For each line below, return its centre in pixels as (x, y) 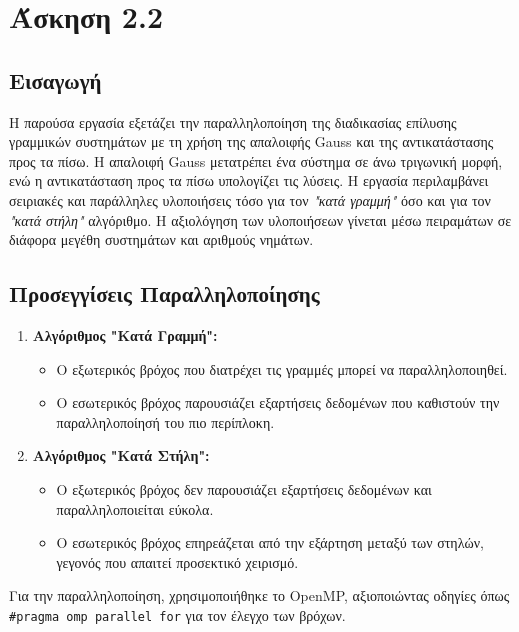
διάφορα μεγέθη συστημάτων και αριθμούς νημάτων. (161, 239)
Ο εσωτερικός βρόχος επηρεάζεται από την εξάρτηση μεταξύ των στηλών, (270, 542)
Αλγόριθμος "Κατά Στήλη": (121, 455)
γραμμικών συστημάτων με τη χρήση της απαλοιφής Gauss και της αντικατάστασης (251, 141)
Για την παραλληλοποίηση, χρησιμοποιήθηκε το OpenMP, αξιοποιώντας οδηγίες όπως (259, 595)
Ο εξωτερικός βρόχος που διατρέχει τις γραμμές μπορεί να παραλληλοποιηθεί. (282, 368)
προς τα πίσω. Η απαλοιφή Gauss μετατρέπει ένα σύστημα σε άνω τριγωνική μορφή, (256, 160)
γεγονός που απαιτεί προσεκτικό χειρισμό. (177, 561)
